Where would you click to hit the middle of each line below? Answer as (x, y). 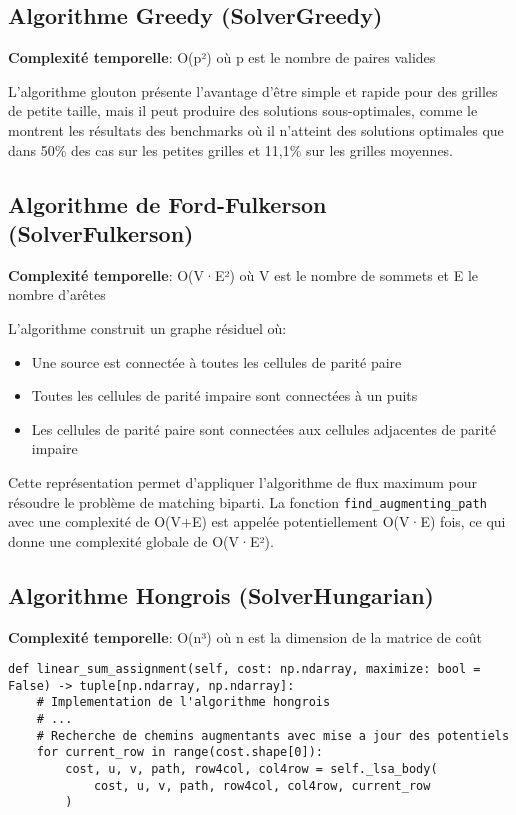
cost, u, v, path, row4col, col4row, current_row (262, 785)
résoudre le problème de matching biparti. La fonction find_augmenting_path (247, 501)
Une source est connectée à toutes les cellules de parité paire (216, 361)
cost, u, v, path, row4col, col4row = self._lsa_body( (251, 769)
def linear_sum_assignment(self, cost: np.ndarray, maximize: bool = (244, 669)
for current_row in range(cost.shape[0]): (179, 752)
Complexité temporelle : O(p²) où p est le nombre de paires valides (222, 57)
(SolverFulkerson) (101, 232)
